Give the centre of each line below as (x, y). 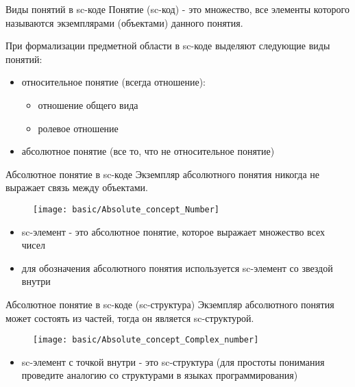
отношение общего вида (88, 104)
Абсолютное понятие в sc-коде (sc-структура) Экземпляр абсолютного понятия (170, 304)
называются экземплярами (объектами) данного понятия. (124, 22)
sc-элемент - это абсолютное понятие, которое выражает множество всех (173, 231)
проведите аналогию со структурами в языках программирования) (160, 375)
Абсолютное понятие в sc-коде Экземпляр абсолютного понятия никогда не (163, 174)
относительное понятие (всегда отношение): (114, 82)
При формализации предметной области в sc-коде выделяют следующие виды (168, 46)
